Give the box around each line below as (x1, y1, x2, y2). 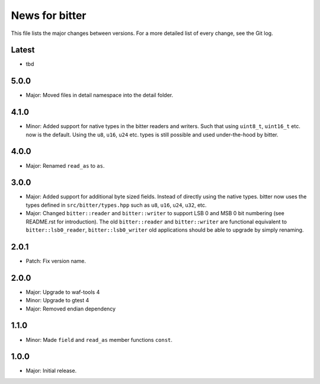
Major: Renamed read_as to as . (25, 162, 105, 169)
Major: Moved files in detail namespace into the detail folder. (25, 92, 174, 99)
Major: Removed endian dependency (25, 305, 116, 312)
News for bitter (11, 9, 87, 22)
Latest (11, 45, 35, 55)
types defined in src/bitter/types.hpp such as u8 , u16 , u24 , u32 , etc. (25, 201, 207, 209)
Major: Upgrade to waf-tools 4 (25, 288, 100, 296)
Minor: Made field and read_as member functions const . (25, 336, 173, 343)
